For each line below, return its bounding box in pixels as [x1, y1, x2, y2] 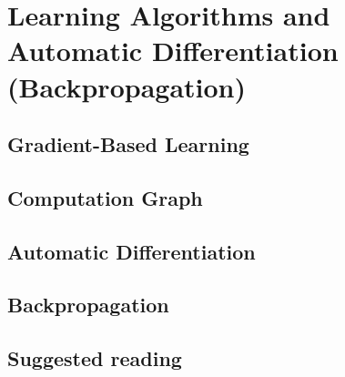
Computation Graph [7, 183, 203, 211]
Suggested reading [7, 344, 182, 372]
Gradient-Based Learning [7, 130, 249, 158]
